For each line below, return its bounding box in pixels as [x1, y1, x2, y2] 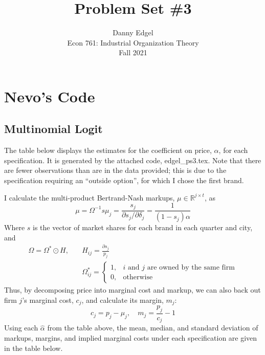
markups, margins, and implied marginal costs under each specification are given [4, 332, 257, 343]
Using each [4, 322, 38, 333]
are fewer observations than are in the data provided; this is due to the [4, 165, 227, 175]
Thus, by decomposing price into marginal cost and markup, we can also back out [4, 284, 261, 295]
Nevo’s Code [4, 85, 95, 106]
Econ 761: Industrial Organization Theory [67, 37, 199, 48]
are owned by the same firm [147, 263, 235, 271]
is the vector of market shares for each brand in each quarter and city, [33, 222, 253, 233]
